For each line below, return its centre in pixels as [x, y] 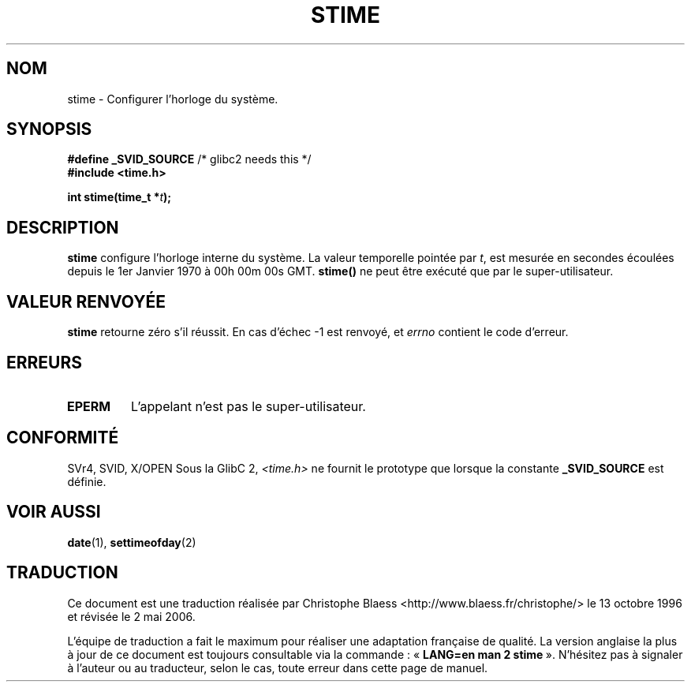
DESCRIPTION [63, 227]
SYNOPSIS [49, 129]
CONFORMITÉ [63, 438]
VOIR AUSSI [54, 512]
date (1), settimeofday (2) [132, 542]
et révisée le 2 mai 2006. [131, 616]
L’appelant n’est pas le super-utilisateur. [248, 406]
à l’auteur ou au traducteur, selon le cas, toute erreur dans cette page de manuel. [278, 667]
